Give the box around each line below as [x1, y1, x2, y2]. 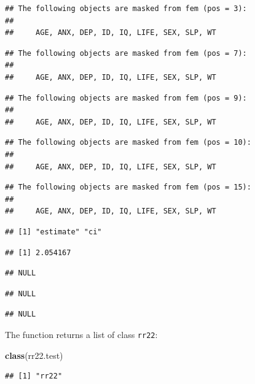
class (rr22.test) [5, 348, 63, 361]
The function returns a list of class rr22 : [5, 328, 158, 340]
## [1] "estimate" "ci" [5, 227, 102, 236]
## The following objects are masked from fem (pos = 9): [5, 93, 247, 102]
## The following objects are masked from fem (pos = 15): [5, 183, 251, 192]
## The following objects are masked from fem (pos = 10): [5, 138, 251, 147]
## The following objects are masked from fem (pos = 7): [5, 48, 247, 58]
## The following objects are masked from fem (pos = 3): [5, 4, 247, 13]
